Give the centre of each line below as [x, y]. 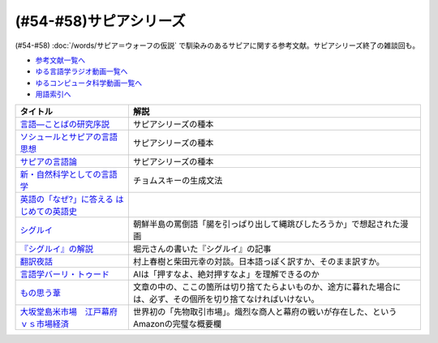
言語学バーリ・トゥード [64, 274]
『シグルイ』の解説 [56, 249]
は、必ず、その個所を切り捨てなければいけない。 [226, 298]
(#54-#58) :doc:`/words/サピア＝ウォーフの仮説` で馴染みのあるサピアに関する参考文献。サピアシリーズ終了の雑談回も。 [217, 45]
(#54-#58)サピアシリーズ [101, 21]
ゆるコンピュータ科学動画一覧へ [88, 83]
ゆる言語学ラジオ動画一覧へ [82, 71]
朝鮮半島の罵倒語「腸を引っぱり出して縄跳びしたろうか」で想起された [266, 224]
